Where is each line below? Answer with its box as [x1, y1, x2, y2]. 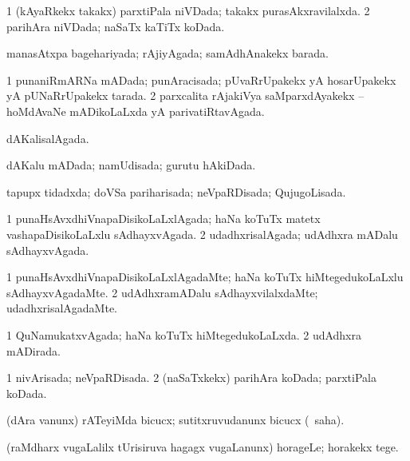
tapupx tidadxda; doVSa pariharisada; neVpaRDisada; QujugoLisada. [6, 183, 346, 200]
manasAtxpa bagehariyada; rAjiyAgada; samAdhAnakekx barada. [6, 45, 329, 62]
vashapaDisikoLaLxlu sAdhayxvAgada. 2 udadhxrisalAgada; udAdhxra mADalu [6, 225, 398, 242]
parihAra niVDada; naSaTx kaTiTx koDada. [6, 18, 225, 34]
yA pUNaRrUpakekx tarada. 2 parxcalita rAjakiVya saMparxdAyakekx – [6, 87, 365, 104]
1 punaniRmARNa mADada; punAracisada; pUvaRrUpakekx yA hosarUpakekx [6, 71, 396, 88]
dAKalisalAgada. [6, 129, 89, 146]
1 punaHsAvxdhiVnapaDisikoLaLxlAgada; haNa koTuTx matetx [6, 210, 321, 227]
